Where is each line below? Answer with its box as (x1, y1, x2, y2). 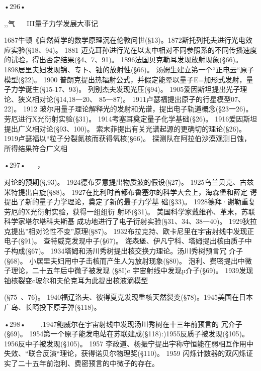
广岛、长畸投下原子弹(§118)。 (4, 302, 101, 312)
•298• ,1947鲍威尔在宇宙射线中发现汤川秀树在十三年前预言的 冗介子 (4, 318, 242, 329)
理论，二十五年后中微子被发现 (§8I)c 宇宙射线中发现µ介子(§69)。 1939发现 (11, 265, 253, 276)
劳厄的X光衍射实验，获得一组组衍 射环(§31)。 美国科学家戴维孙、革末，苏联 (4, 206, 255, 216)
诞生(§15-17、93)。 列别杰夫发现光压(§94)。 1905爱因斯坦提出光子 (25, 84, 240, 94)
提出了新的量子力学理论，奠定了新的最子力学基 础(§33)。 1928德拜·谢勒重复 (4, 196, 255, 207)
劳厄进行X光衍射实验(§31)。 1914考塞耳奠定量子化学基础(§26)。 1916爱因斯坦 (4, 113, 257, 123)
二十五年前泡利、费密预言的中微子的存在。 (18, 358, 159, 368)
